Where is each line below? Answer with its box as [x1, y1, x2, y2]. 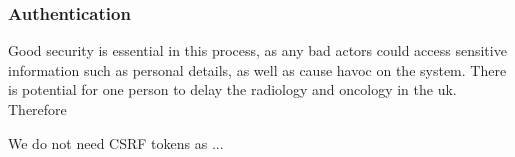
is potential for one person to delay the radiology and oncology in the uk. [8, 79, 457, 100]
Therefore [8, 99, 67, 119]
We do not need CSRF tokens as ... [8, 132, 224, 153]
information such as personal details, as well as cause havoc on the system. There [8, 59, 507, 80]
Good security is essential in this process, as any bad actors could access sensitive [8, 40, 507, 61]
